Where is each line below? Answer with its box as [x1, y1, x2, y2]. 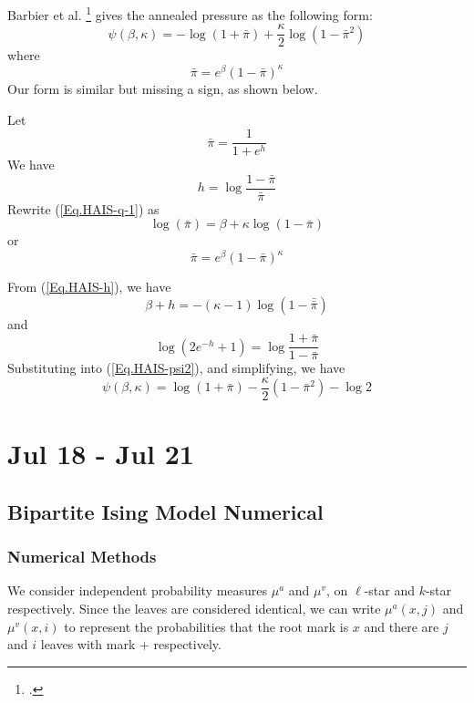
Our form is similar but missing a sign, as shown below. [7, 78, 318, 98]
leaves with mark [40, 635, 136, 654]
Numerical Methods [7, 545, 157, 568]
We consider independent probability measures [7, 581, 268, 600]
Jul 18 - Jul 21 [7, 435, 194, 472]
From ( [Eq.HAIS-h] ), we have [7, 277, 171, 296]
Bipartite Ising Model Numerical [7, 497, 324, 525]
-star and [364, 581, 415, 600]
